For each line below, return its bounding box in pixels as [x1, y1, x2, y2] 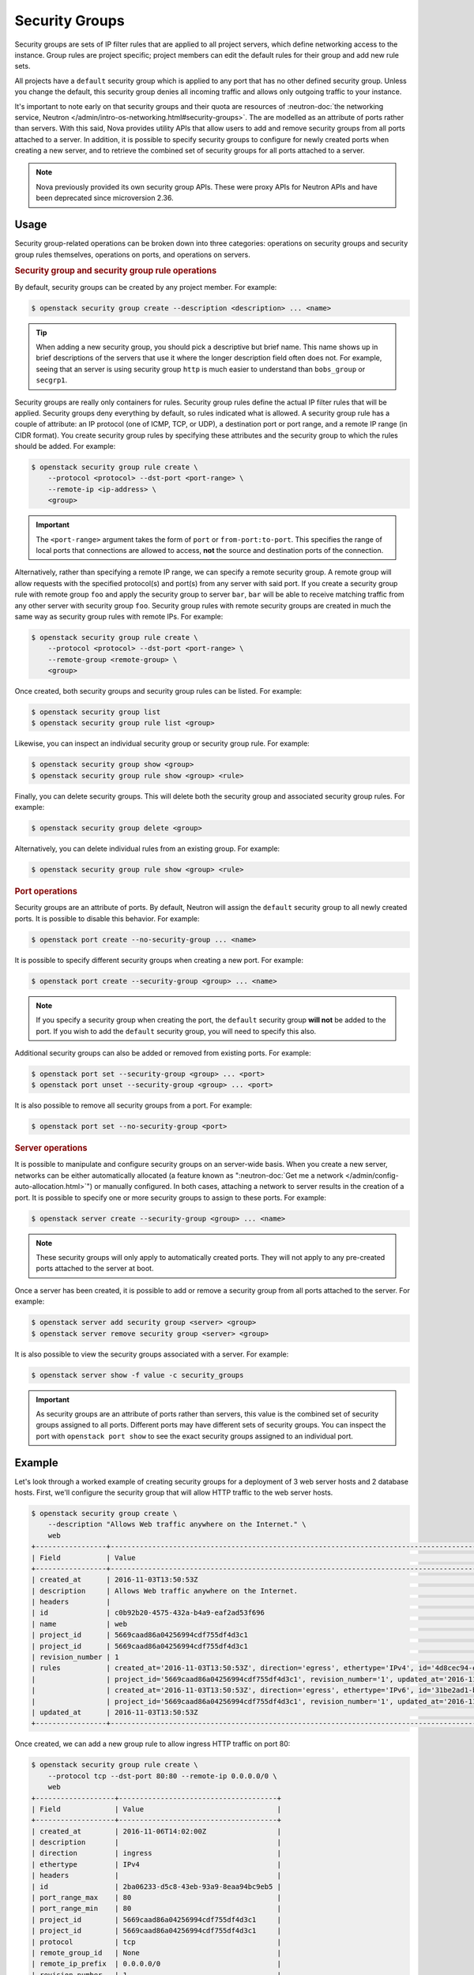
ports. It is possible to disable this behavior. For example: [14, 913, 201, 924]
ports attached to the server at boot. [36, 1264, 154, 1273]
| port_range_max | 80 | [31, 1893, 282, 1902]
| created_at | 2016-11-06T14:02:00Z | [31, 1826, 282, 1836]
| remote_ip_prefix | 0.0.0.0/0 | [31, 1959, 282, 1969]
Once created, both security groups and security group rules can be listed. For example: [14, 687, 303, 696]
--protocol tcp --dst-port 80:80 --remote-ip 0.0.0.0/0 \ [47, 1771, 277, 1781]
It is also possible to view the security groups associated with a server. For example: [14, 1349, 289, 1359]
